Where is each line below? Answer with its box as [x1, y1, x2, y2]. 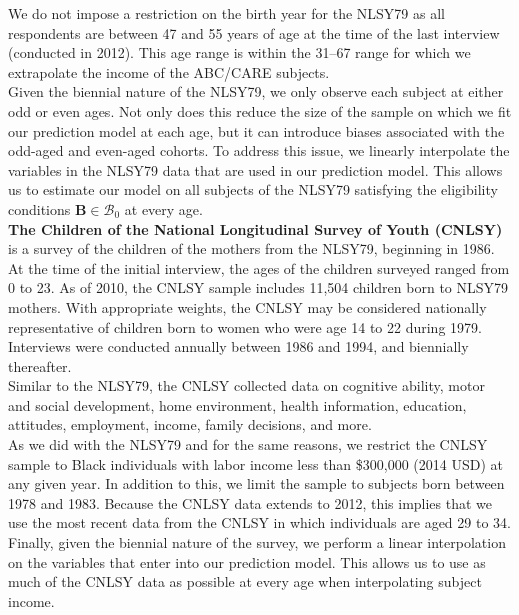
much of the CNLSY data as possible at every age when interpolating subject [8, 571, 482, 592]
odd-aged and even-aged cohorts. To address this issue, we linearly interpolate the [8, 140, 510, 161]
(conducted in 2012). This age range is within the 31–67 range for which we [8, 42, 471, 63]
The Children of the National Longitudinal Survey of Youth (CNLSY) [8, 218, 503, 239]
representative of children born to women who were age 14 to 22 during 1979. [8, 316, 482, 337]
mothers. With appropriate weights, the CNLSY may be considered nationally [8, 296, 487, 317]
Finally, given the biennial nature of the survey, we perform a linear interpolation [8, 532, 506, 553]
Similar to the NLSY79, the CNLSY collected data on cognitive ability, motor [8, 375, 485, 396]
